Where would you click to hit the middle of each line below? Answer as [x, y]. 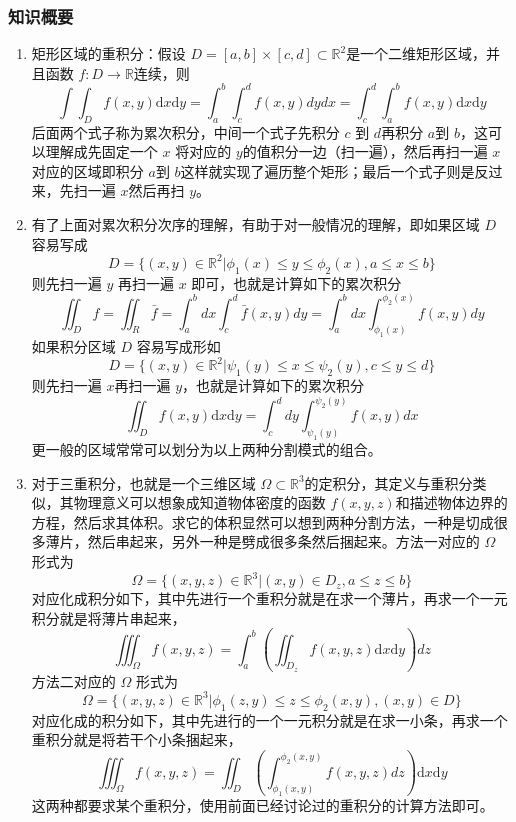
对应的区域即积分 [87, 170]
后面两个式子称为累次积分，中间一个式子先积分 [185, 131]
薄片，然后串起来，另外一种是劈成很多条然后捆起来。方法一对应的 [262, 541]
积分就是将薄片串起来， [108, 617]
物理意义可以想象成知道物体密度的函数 [199, 502]
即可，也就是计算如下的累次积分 [296, 282]
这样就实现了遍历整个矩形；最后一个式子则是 [327, 170]
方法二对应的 [73, 680]
